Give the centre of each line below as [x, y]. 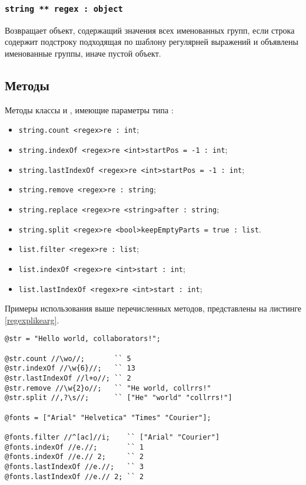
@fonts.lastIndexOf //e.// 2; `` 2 [74, 476]
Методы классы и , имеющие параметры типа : [89, 109]
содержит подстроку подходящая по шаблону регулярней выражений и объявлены [152, 42]
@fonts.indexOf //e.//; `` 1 [74, 447]
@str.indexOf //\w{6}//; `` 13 [70, 368]
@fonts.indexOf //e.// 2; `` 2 [74, 457]
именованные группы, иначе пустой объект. [83, 53]
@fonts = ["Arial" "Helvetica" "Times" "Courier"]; [108, 417]
